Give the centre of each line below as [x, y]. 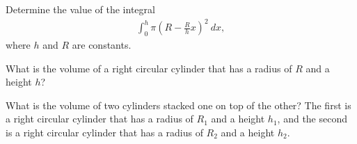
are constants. [102, 44]
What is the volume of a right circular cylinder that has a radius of [149, 68]
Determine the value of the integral [80, 9]
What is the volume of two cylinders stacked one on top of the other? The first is [178, 105]
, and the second [312, 119]
